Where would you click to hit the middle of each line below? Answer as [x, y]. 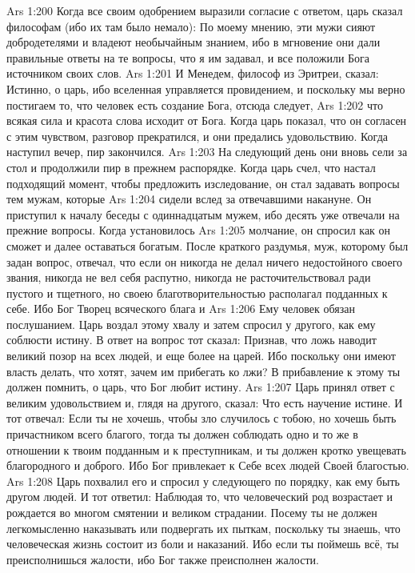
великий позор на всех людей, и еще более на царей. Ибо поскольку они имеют [201, 356]
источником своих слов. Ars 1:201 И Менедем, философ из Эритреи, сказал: [193, 73]
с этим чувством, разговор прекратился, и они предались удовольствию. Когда [197, 136]
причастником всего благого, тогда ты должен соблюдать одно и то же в [182, 434]
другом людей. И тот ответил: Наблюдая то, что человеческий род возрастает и [200, 497]
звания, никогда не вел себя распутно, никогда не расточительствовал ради [189, 277]
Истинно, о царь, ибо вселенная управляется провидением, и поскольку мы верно [206, 88]
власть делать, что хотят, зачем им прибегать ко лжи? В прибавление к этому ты [204, 371]
